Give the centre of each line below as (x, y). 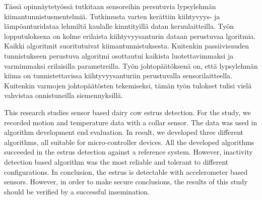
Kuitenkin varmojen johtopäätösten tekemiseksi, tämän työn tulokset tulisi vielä (128, 85)
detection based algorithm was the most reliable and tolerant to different (116, 161)
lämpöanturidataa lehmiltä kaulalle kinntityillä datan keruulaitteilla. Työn (119, 26)
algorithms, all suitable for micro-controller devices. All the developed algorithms (129, 142)
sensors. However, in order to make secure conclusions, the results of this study (126, 182)
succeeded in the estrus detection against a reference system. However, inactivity (128, 152)
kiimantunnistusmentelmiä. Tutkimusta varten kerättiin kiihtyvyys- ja (112, 16)
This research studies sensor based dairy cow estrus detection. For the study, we (127, 112)
